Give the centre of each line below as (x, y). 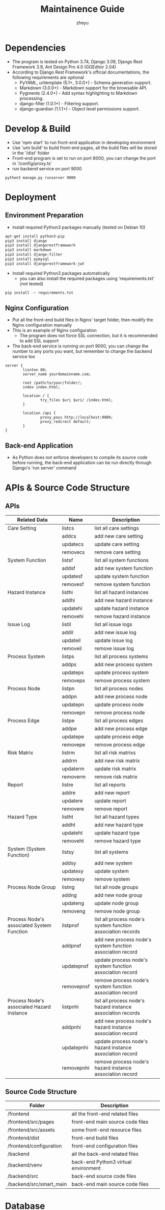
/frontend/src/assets (31, 1130)
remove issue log (114, 648)
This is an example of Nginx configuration (55, 330)
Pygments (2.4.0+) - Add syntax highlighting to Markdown (78, 93)
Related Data (32, 520)
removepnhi (76, 1068)
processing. (31, 98)
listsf (68, 560)
